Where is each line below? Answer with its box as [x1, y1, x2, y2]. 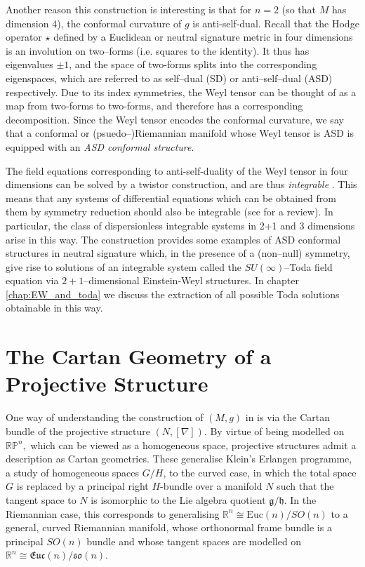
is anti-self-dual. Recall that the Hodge [192, 15, 359, 30]
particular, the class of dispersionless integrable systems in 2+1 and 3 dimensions [6, 218, 355, 232]
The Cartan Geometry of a [6, 342, 272, 371]
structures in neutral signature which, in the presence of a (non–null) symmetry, [6, 246, 350, 260]
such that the [277, 479, 334, 493]
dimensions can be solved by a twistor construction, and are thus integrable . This [6, 177, 357, 192]
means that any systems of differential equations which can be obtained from [6, 190, 337, 205]
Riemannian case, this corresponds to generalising [6, 506, 220, 521]
